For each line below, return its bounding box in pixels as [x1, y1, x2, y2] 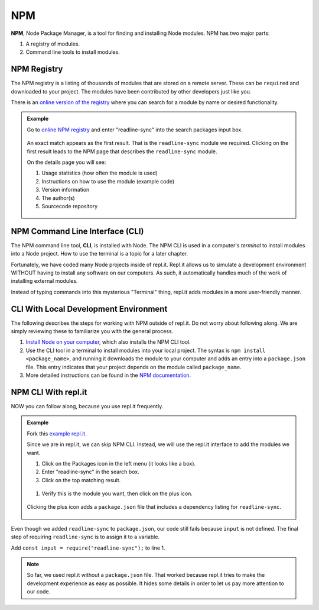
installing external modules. [11, 277, 78, 285]
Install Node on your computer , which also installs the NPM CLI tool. [25, 338, 191, 346]
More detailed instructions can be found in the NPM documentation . [25, 372, 191, 379]
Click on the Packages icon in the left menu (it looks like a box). [41, 460, 196, 467]
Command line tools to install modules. [25, 49, 121, 56]
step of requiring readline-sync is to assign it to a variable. [11, 533, 159, 541]
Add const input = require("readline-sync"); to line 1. [11, 544, 165, 551]
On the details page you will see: [27, 159, 106, 166]
